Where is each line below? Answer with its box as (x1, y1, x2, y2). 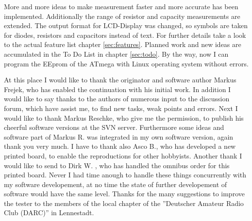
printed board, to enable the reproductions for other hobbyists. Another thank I (4, 150, 242, 160)
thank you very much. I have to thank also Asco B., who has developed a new (4, 141, 236, 151)
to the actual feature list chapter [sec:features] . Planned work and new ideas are (4, 39, 241, 49)
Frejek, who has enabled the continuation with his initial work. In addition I (4, 84, 231, 94)
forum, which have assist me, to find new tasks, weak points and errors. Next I (4, 103, 238, 113)
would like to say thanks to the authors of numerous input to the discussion (4, 94, 230, 104)
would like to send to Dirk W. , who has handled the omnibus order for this (4, 160, 230, 170)
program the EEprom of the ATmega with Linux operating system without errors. (4, 58, 249, 68)
